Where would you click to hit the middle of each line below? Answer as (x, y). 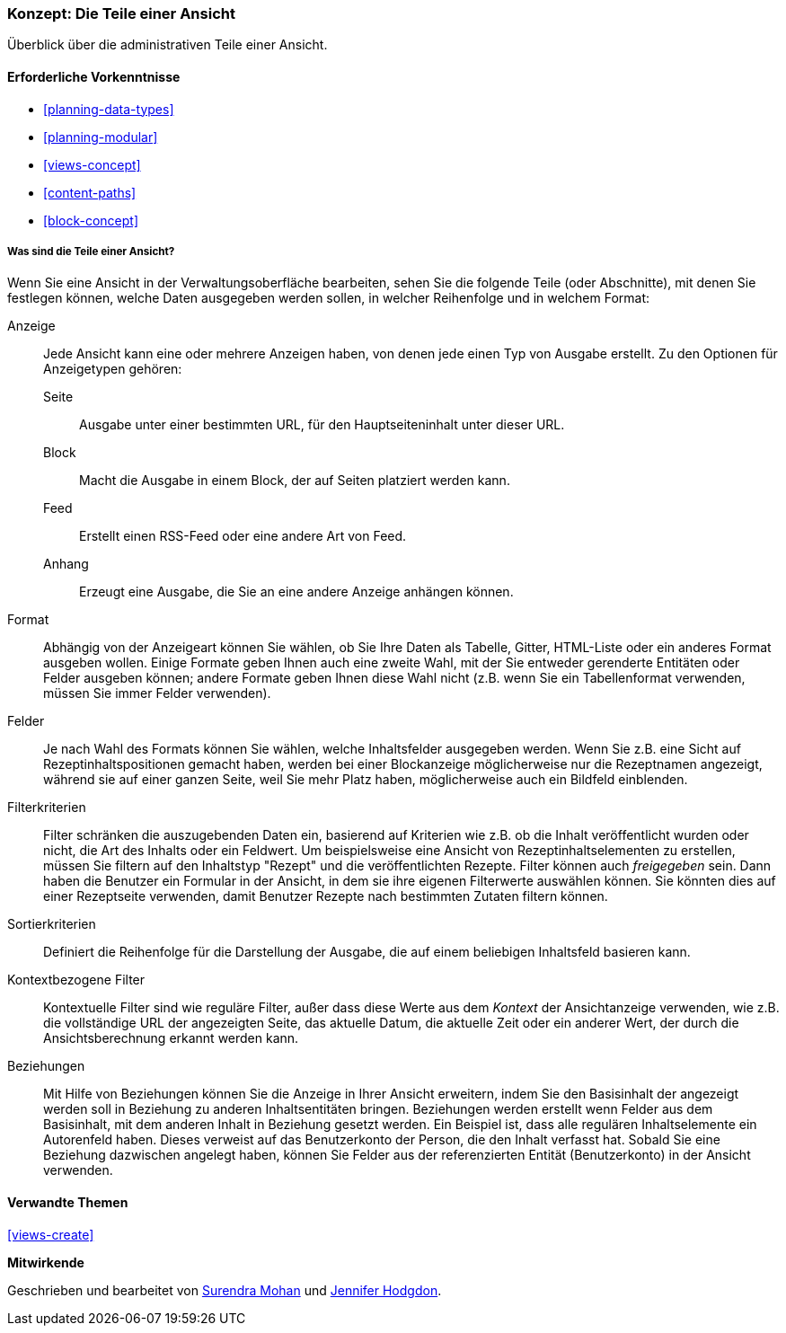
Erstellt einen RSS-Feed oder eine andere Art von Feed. (243, 536)
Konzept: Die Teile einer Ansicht (121, 13)
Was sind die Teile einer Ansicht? (91, 251)
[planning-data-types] (109, 109)
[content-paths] (90, 192)
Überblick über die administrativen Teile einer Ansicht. (168, 45)
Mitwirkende (46, 1262)
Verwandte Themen (68, 1202)
